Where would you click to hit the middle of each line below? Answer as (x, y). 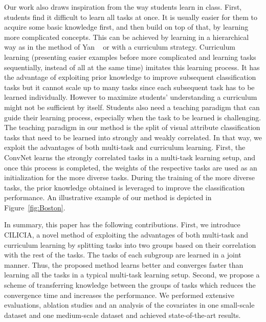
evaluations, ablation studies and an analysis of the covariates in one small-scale (129, 305)
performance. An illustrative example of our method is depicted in (108, 197)
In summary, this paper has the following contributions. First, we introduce (122, 224)
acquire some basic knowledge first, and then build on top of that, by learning (126, 27)
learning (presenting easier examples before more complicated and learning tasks (130, 57)
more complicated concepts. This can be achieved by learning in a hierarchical (127, 37)
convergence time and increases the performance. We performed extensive (119, 295)
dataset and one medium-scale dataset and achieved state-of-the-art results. (123, 315)
